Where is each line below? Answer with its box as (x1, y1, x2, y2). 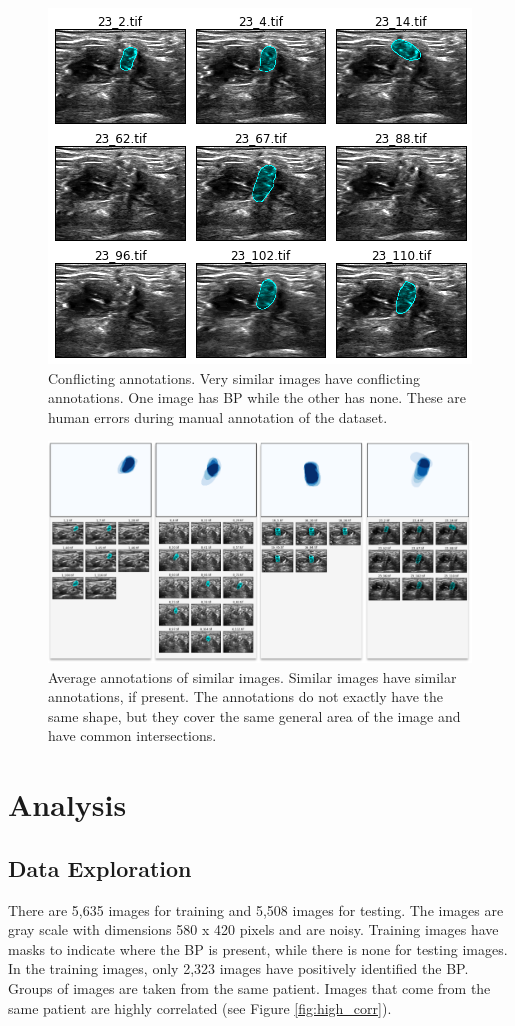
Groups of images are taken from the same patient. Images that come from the (8, 978, 491, 999)
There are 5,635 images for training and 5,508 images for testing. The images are (8, 899, 504, 920)
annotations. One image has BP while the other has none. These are (48, 387, 467, 408)
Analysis (8, 784, 127, 825)
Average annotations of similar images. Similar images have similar (48, 666, 457, 687)
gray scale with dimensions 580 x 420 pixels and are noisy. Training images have (8, 919, 499, 940)
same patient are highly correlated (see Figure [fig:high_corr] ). (8, 997, 392, 1018)
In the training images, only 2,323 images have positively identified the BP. (8, 958, 469, 979)
